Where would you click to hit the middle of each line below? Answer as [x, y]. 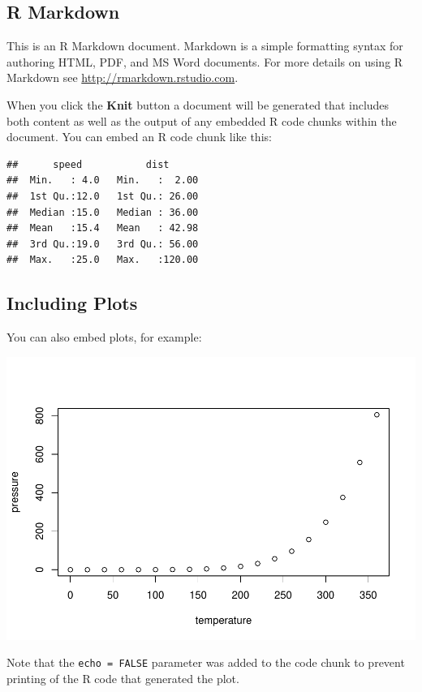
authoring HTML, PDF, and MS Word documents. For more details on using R [205, 61]
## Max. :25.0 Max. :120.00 [103, 260]
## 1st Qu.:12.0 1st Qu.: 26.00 [103, 196]
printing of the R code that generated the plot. [123, 678]
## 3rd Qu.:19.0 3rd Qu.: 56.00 [103, 244]
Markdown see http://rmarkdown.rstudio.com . [123, 77]
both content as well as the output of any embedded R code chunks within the [202, 120]
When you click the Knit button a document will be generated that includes [198, 104]
